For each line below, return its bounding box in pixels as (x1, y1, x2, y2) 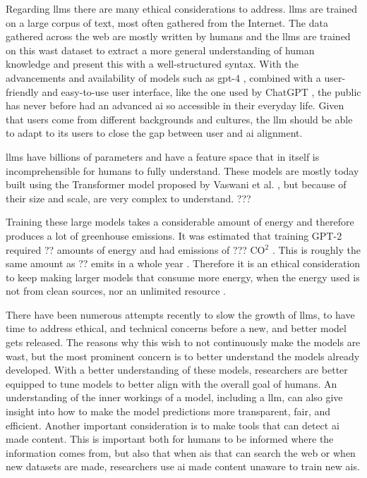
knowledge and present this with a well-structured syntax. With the (6, 56, 299, 71)
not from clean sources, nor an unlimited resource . (6, 283, 226, 298)
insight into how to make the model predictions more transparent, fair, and (6, 404, 331, 419)
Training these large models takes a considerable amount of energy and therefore (6, 214, 354, 229)
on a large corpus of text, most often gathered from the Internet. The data (6, 15, 328, 30)
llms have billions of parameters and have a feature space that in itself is (6, 149, 320, 164)
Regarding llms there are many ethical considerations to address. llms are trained (6, 1, 357, 16)
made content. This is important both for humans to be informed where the (6, 431, 334, 446)
